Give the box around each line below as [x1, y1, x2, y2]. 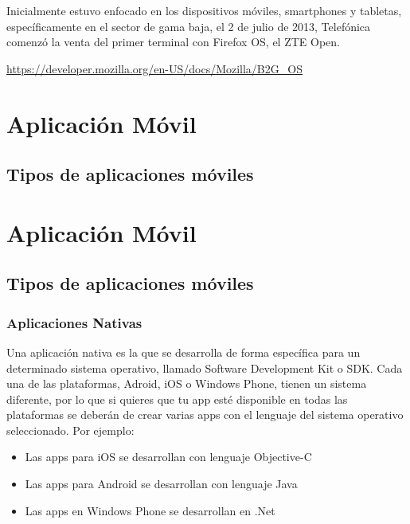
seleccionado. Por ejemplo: [6, 421, 135, 438]
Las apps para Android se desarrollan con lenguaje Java [25, 475, 298, 492]
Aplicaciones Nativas [6, 312, 143, 332]
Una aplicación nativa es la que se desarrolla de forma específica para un [6, 343, 361, 360]
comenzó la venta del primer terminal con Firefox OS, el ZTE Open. [6, 33, 340, 50]
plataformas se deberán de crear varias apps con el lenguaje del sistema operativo [6, 406, 404, 423]
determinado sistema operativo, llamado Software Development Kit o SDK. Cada [6, 359, 403, 376]
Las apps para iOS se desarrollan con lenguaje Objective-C [25, 448, 312, 465]
